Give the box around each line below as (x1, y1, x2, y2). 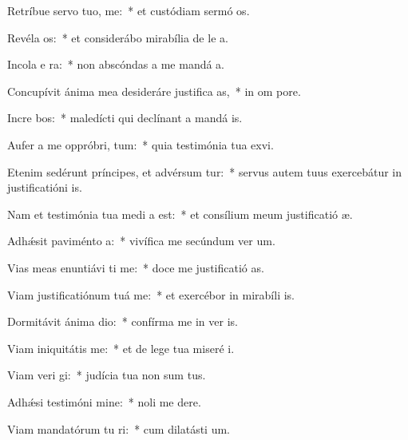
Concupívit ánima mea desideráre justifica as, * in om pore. (7, 82, 301, 99)
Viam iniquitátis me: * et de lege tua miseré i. (7, 339, 235, 356)
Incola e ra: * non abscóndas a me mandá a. (7, 56, 225, 73)
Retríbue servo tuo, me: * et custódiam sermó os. (7, 2, 250, 18)
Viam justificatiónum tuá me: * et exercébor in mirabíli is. (7, 286, 295, 303)
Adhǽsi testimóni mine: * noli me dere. (7, 393, 201, 410)
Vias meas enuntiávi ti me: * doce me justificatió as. (7, 259, 264, 275)
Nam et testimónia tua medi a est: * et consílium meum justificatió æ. (7, 205, 353, 222)
